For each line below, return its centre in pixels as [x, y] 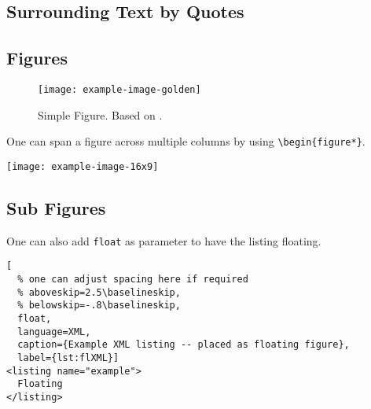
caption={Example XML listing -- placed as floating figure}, [184, 345]
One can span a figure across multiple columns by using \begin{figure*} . [186, 141]
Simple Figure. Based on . [100, 114]
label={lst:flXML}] [68, 358]
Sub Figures [56, 207]
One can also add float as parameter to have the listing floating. [164, 240]
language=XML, [54, 332]
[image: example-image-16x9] [83, 166]
